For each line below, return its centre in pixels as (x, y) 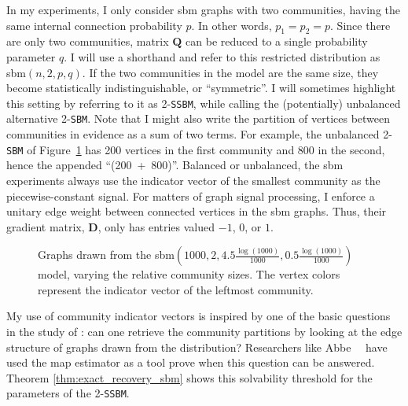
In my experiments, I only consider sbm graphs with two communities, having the (203, 9)
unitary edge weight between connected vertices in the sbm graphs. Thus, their (197, 211)
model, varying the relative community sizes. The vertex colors (189, 274)
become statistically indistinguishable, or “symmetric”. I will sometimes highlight (201, 88)
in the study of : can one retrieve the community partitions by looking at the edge (204, 332)
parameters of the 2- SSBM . (68, 393)
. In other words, (232, 25)
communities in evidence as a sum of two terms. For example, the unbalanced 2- (199, 134)
